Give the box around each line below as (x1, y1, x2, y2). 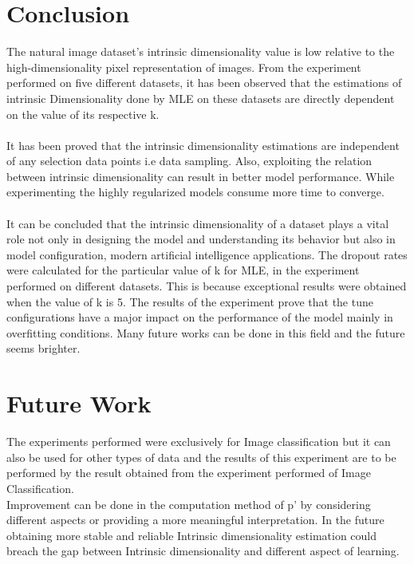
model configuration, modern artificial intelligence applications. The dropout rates (6, 246, 408, 262)
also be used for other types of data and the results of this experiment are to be (6, 448, 396, 465)
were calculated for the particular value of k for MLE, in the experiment (6, 262, 360, 278)
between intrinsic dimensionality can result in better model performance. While (6, 168, 395, 184)
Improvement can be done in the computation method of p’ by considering (6, 495, 371, 512)
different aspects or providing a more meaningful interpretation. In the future (6, 511, 384, 528)
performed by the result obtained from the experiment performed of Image (6, 464, 371, 481)
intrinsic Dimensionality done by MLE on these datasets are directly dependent (6, 89, 395, 106)
